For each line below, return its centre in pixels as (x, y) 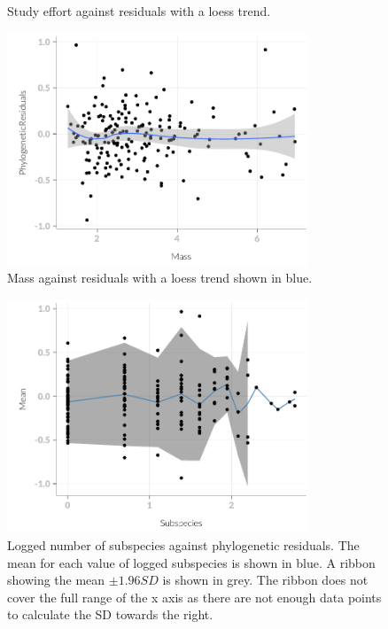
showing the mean (56, 580)
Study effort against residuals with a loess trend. (139, 11)
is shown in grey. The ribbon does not (265, 580)
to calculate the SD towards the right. (110, 614)
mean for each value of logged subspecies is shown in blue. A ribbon (191, 562)
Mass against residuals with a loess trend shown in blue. (160, 278)
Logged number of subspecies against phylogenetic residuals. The (183, 544)
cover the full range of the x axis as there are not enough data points (194, 597)
